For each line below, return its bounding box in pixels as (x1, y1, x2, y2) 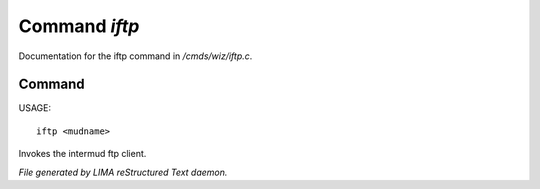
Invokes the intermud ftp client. (18, 148, 147, 160)
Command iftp (18, 15, 140, 37)
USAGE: (18, 102, 52, 114)
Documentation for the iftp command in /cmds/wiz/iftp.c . (18, 50, 253, 62)
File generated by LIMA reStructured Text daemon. (18, 166, 228, 178)
